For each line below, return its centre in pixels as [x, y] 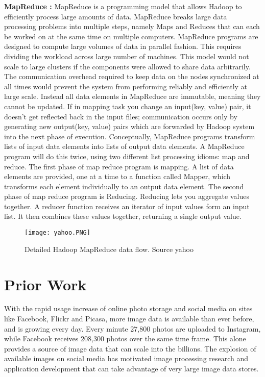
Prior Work [45, 284]
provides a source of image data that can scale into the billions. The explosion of [130, 348]
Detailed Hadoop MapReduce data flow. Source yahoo [109, 249]
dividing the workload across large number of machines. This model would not [127, 56]
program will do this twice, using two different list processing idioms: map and [127, 156]
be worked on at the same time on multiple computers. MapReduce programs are [131, 36]
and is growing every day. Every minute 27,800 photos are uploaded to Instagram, [132, 328]
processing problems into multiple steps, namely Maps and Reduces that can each [132, 26]
